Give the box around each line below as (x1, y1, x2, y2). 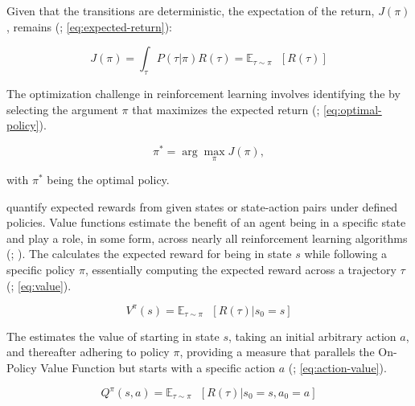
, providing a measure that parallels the (179, 343, 375, 360)
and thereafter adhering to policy (6, 343, 170, 360)
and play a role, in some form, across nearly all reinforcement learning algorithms (6, 229, 408, 246)
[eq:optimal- (323, 100, 382, 117)
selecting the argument (6, 100, 118, 117)
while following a (304, 245, 388, 262)
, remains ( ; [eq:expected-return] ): (6, 18, 172, 35)
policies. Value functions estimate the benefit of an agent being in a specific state (6, 214, 406, 231)
